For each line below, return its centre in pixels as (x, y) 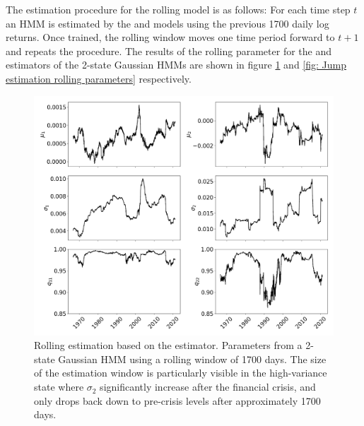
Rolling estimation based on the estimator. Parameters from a (168, 345)
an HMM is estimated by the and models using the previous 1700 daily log (168, 23)
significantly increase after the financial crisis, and (208, 387)
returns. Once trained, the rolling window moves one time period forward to (170, 37)
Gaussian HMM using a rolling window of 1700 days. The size (192, 359)
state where (59, 387)
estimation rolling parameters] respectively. (99, 78)
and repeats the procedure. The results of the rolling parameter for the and (169, 51)
